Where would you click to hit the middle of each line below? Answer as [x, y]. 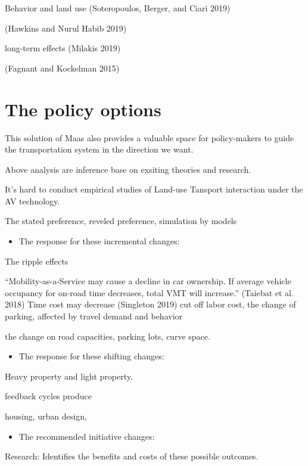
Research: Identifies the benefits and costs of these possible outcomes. [132, 456]
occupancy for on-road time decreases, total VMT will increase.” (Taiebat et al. [149, 292]
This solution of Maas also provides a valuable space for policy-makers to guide [150, 137]
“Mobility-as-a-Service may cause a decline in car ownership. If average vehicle [148, 281]
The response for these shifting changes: [91, 356]
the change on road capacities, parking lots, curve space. [108, 336]
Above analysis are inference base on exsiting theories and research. [128, 169]
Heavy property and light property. [69, 376]
